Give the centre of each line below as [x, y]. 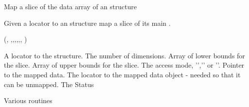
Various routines [28, 100]
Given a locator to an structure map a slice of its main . [87, 23]
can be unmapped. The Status [49, 84]
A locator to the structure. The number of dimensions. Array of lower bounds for [124, 55]
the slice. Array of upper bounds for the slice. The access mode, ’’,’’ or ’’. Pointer [124, 65]
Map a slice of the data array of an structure [70, 6]
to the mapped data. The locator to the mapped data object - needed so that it [122, 74]
